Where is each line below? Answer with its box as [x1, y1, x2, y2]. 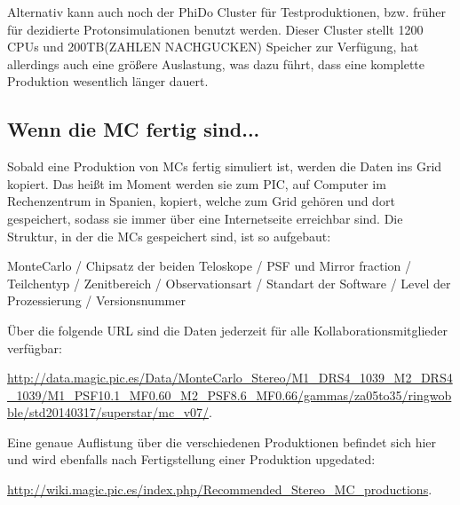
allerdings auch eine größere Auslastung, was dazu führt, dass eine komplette [7, 54, 424, 73]
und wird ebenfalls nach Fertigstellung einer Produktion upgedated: [7, 450, 376, 469]
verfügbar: [7, 338, 62, 357]
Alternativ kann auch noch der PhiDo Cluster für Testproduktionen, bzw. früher [7, 3, 447, 20]
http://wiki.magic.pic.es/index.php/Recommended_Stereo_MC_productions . [7, 480, 432, 499]
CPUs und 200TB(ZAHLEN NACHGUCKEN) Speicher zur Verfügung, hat [7, 37, 419, 56]
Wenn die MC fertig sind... [7, 115, 260, 143]
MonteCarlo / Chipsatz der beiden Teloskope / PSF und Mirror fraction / [7, 256, 412, 275]
